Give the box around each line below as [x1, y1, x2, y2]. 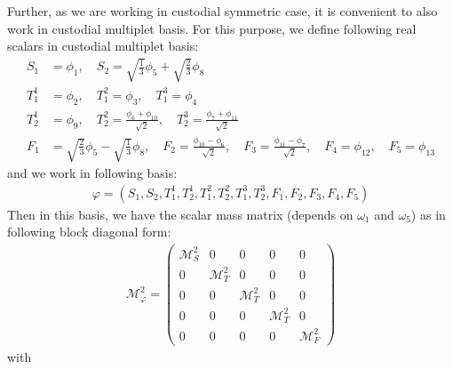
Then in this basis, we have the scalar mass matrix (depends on [7, 205, 354, 223]
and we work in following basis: [7, 164, 178, 182]
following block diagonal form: [7, 222, 171, 241]
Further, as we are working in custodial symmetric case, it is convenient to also [7, 2, 438, 20]
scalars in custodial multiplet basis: [7, 36, 199, 55]
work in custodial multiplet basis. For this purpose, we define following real [7, 19, 417, 37]
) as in [410, 205, 446, 223]
